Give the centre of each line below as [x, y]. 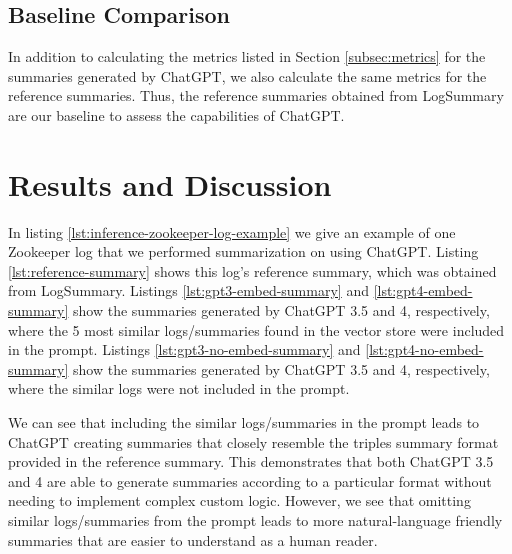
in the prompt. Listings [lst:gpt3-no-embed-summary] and [184, 349]
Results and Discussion [170, 183]
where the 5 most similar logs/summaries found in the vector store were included [256, 329]
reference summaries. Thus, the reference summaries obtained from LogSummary [256, 95]
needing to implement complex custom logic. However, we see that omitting [239, 500]
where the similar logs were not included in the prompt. [179, 388]
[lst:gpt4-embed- [423, 290]
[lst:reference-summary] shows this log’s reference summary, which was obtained [252, 270]
